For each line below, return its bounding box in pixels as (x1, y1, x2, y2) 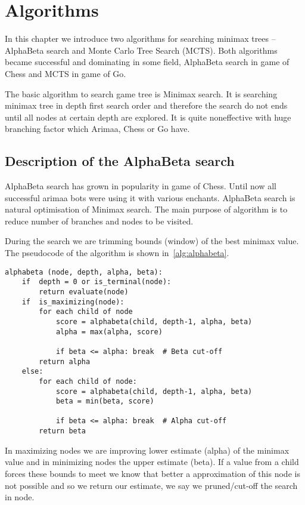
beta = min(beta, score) (55, 397, 154, 406)
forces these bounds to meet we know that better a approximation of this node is (5, 467, 300, 479)
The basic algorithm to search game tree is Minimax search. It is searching (5, 87, 278, 100)
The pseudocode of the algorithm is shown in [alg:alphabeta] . (5, 247, 229, 259)
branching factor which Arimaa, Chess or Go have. (5, 122, 190, 135)
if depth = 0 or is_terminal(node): (21, 278, 172, 287)
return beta (39, 427, 86, 436)
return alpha (39, 357, 91, 366)
